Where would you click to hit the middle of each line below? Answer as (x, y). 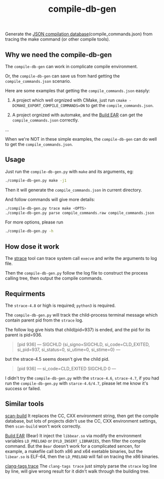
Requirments (25, 293)
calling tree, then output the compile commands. (54, 278)
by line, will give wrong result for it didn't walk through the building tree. (78, 471)
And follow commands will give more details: (50, 199)
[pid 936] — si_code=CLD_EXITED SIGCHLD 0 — (67, 368)
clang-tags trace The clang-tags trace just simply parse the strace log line (81, 466)
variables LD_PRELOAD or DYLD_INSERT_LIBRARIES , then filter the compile (75, 441)
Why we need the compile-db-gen (59, 55)
